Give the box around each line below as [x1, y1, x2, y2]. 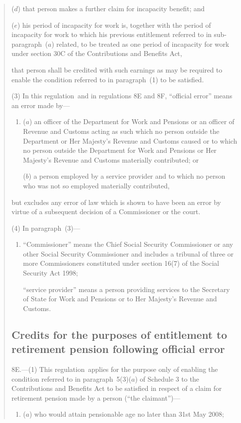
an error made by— [11, 100, 70, 110]
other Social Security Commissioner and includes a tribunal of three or [23, 248, 234, 258]
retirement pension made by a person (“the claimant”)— [11, 392, 180, 403]
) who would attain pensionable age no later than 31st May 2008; [29, 409, 224, 419]
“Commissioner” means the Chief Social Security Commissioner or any [23, 239, 233, 249]
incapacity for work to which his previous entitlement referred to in [11, 29, 212, 39]
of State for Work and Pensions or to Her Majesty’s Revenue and [23, 294, 217, 304]
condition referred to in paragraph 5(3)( [11, 373, 132, 384]
